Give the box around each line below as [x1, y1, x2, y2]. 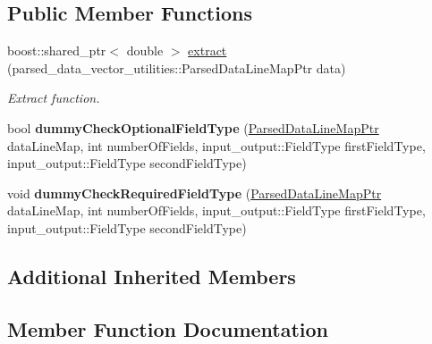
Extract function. [7, 88, 100, 107]
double [126, 41, 164, 60]
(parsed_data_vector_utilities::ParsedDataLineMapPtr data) [7, 58, 346, 77]
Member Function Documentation [7, 315, 329, 342]
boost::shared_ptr [7, 41, 106, 60]
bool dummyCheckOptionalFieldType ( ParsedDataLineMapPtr [7, 118, 379, 137]
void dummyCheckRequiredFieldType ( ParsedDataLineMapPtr [7, 183, 382, 202]
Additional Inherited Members [7, 262, 296, 289]
